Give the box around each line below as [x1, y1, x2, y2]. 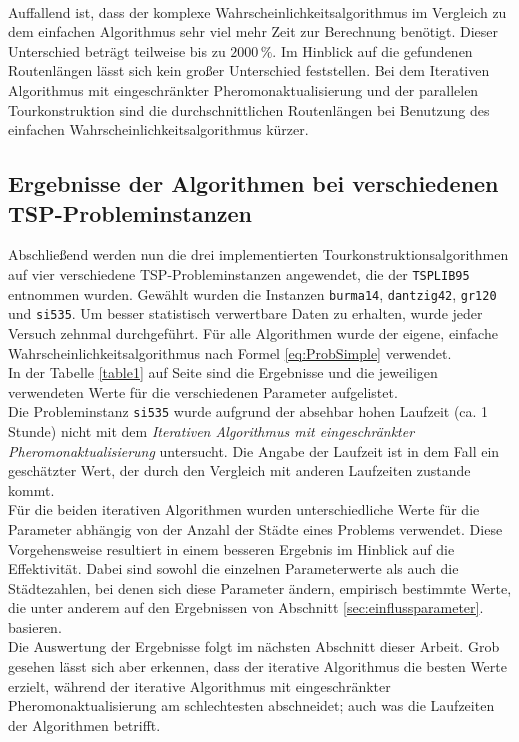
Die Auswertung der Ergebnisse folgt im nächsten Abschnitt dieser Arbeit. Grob [8, 636, 500, 657]
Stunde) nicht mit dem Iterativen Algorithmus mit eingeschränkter [8, 420, 415, 441]
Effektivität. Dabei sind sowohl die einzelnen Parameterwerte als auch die [8, 558, 459, 579]
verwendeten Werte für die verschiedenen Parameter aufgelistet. [8, 381, 398, 402]
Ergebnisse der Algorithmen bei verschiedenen [8, 168, 499, 199]
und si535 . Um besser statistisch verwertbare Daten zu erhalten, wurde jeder [8, 303, 483, 324]
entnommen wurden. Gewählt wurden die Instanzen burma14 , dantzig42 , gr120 [8, 283, 497, 304]
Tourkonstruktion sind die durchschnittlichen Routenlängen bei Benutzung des [8, 99, 490, 120]
